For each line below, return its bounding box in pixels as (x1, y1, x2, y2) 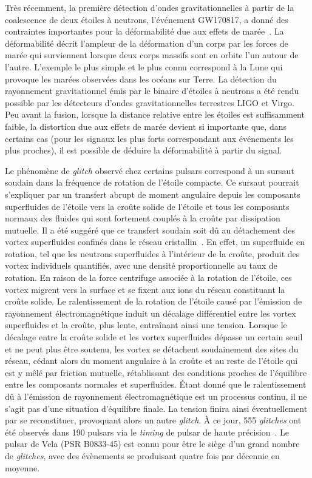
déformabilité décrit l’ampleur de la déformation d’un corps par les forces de (5, 36, 288, 49)
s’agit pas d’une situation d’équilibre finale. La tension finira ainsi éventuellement (5, 402, 308, 414)
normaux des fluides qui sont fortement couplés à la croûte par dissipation (5, 212, 280, 224)
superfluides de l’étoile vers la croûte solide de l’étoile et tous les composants (5, 200, 290, 212)
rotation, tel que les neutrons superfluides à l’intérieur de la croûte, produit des (5, 247, 300, 260)
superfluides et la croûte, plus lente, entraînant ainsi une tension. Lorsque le (5, 318, 287, 331)
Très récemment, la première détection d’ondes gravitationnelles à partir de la (5, 1, 294, 13)
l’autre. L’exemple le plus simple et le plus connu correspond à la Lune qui (5, 60, 283, 73)
